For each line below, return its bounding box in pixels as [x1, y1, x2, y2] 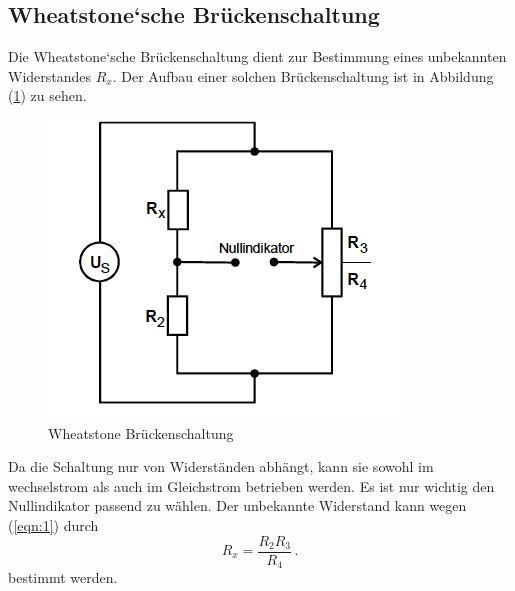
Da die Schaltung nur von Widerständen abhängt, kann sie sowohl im [8, 456, 434, 477]
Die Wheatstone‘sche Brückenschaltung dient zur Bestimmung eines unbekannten [8, 46, 507, 67]
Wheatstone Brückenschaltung [48, 422, 234, 443]
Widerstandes [8, 65, 92, 86]
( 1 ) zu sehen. [8, 85, 87, 106]
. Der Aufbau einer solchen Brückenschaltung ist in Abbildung [112, 65, 494, 86]
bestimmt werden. [8, 567, 118, 588]
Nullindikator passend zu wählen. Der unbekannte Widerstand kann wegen [8, 495, 467, 516]
